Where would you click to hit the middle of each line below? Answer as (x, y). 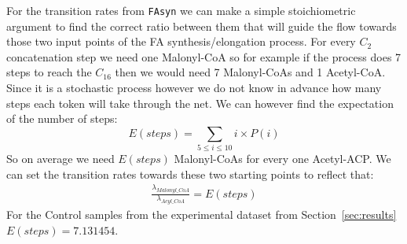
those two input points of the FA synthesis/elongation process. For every (181, 41)
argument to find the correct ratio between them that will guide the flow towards (202, 26)
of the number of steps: (62, 118)
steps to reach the (49, 72)
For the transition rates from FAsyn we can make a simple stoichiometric (181, 10)
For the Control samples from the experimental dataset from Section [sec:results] (202, 214)
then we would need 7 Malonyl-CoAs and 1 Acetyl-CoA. (250, 72)
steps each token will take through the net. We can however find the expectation (200, 103)
